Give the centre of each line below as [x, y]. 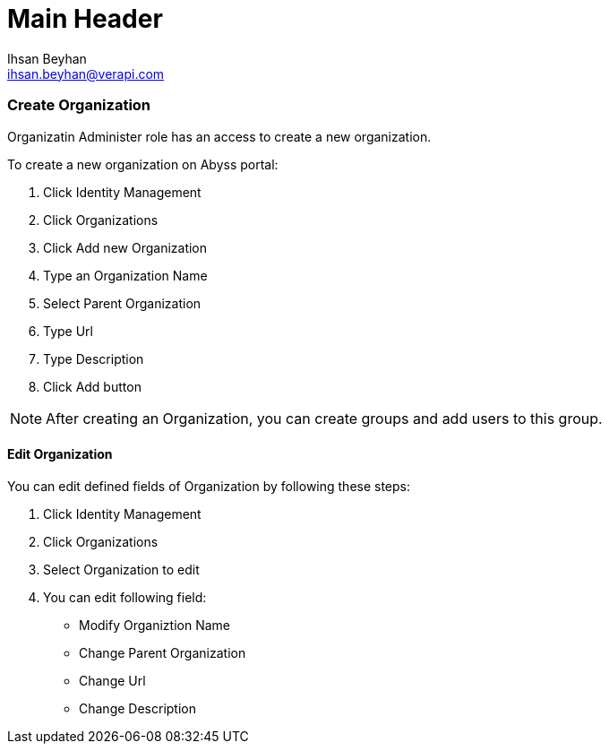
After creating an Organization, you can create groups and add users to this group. [324, 418]
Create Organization [79, 105]
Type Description [94, 358]
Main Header [85, 19]
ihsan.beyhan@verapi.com [86, 73]
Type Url [68, 331]
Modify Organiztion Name [154, 625]
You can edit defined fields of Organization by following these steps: [209, 486]
